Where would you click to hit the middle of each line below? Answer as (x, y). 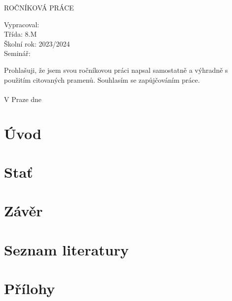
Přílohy (30, 288)
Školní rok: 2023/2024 (37, 43)
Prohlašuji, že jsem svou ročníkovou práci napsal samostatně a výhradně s (116, 70)
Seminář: (17, 53)
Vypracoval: (22, 24)
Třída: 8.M (20, 34)
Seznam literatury (66, 249)
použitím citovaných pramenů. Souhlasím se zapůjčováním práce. (102, 79)
